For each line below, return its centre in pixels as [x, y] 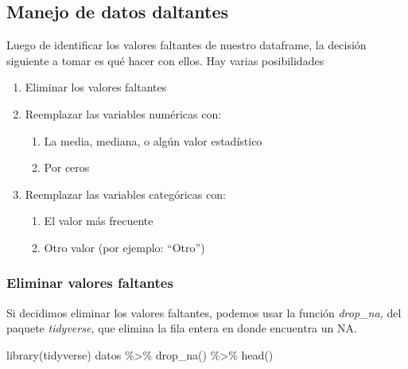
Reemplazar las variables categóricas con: [125, 194]
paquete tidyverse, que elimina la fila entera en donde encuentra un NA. [182, 328]
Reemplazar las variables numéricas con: [123, 113]
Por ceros [67, 167]
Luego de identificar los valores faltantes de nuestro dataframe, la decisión [187, 45]
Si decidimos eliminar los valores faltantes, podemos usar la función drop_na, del [204, 312]
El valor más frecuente [99, 221]
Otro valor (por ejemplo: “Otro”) [124, 247]
